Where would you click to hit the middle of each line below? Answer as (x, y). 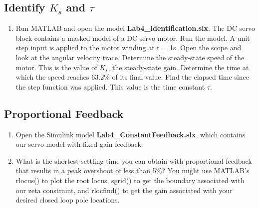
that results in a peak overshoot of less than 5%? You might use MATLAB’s (132, 170)
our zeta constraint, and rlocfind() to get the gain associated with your (124, 190)
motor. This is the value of (56, 67)
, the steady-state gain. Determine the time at (178, 67)
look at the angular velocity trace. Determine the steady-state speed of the (130, 57)
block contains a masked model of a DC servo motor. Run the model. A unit (133, 38)
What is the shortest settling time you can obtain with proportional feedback (134, 160)
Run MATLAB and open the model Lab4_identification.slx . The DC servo (135, 28)
